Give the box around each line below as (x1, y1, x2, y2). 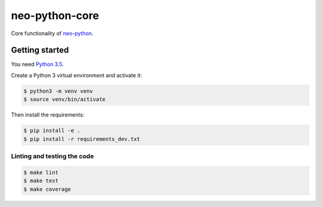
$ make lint (23, 169, 59, 175)
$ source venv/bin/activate (23, 96, 106, 103)
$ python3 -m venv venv (23, 87, 94, 95)
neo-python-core (11, 9, 100, 22)
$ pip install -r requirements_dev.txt (23, 136, 140, 142)
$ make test (23, 177, 59, 184)
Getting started (11, 45, 69, 55)
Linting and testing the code (11, 152, 94, 160)
